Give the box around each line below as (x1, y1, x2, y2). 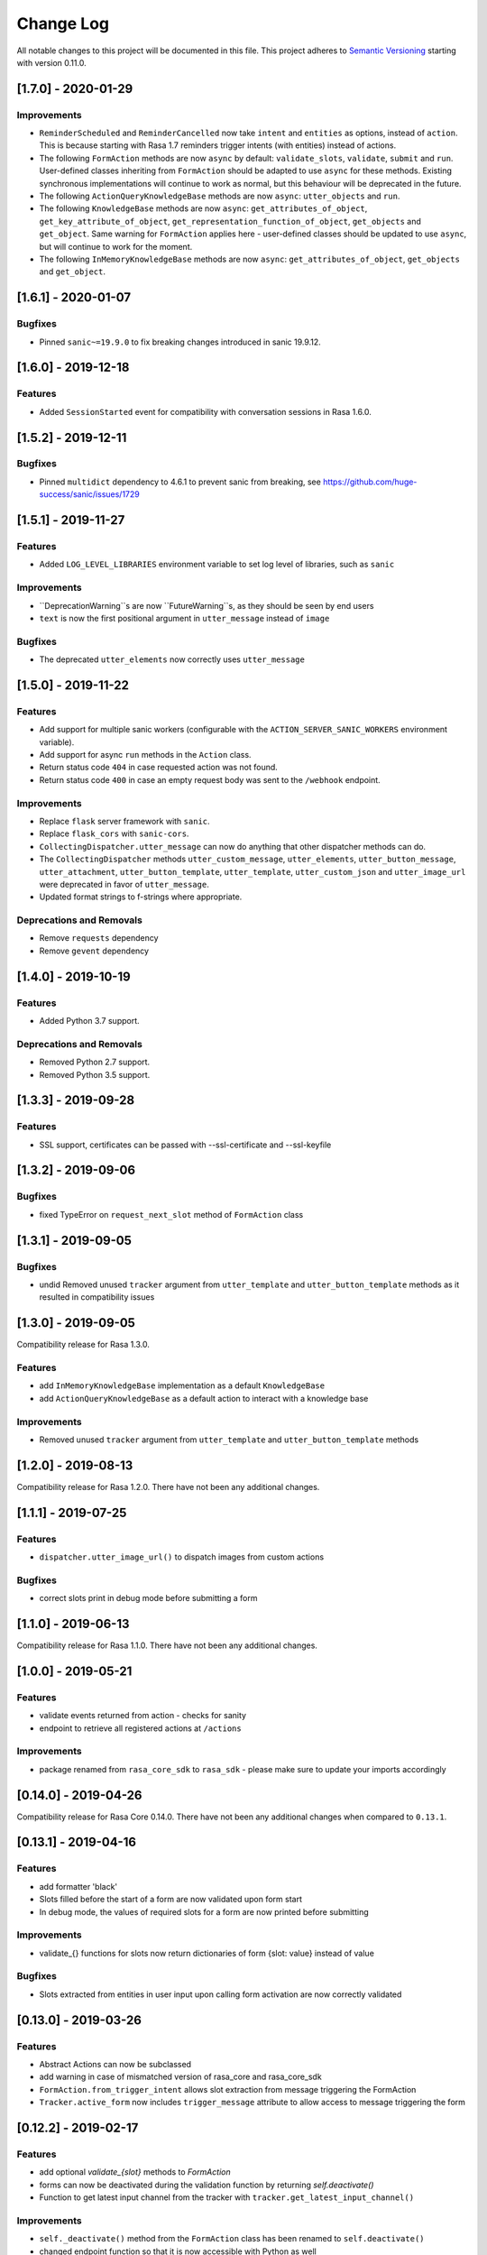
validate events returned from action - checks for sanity (39, 1710, 247, 1721)
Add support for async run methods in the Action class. (39, 750, 252, 760)
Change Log (16, 14, 110, 33)
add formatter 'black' (39, 1881, 118, 1891)
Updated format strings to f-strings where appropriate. (39, 891, 243, 902)
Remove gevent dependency (39, 945, 149, 956)
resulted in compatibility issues (39, 1292, 155, 1302)
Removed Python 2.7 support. (39, 1056, 151, 1068)
